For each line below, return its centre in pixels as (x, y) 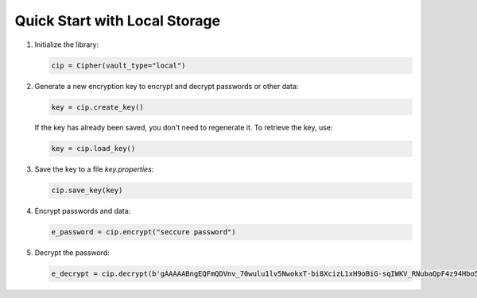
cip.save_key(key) (87, 190)
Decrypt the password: (72, 253)
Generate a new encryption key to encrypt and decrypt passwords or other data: (167, 86)
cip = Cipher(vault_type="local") (118, 65)
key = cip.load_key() (93, 149)
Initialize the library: (67, 45)
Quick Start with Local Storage (118, 21)
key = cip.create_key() (98, 107)
